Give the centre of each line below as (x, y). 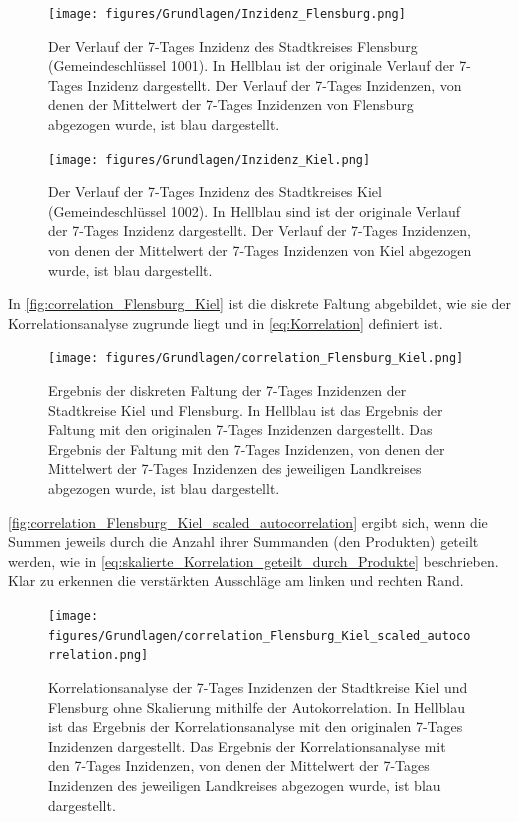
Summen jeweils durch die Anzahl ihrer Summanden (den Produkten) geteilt (243, 541)
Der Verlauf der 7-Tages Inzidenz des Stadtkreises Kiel (215, 191)
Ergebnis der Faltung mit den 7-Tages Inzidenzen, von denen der (246, 448)
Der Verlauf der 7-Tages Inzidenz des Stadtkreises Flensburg (233, 45)
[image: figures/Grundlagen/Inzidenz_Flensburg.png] (227, 14)
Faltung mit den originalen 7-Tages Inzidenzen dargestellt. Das (240, 429)
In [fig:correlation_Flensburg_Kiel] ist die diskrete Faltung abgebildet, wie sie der (260, 303)
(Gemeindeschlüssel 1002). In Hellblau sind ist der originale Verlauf (254, 210)
